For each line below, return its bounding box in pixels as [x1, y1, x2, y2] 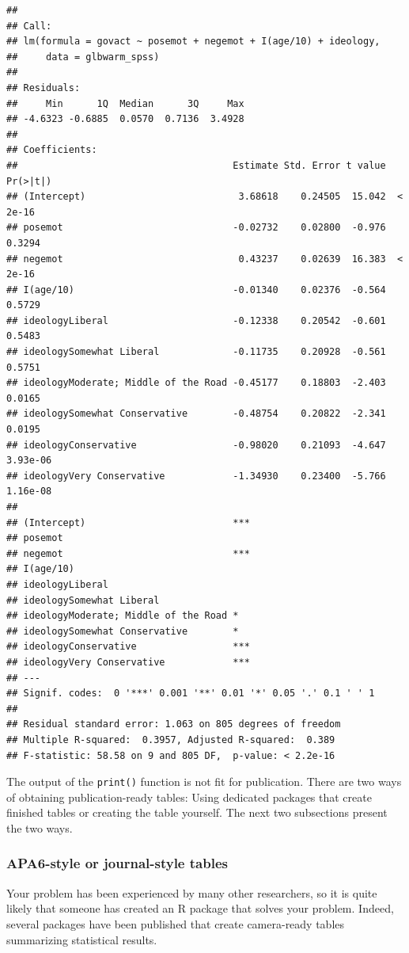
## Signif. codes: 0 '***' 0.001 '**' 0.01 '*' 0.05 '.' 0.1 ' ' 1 [6, 688, 375, 700]
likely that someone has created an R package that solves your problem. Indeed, [6, 900, 394, 917]
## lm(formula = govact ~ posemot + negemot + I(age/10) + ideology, [6, 36, 381, 48]
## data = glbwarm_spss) [6, 51, 160, 63]
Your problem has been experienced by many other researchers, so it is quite [6, 884, 377, 901]
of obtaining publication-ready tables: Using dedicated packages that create [6, 788, 372, 805]
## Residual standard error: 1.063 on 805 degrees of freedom [6, 719, 341, 730]
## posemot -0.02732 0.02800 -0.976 [6, 222, 386, 234]
